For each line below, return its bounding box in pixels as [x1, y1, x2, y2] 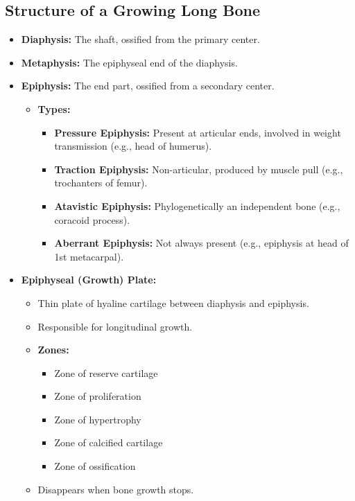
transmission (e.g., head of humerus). [54, 139, 212, 153]
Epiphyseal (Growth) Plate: [21, 272, 157, 287]
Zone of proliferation [54, 389, 141, 403]
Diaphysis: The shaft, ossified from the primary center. [21, 32, 260, 46]
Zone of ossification [54, 459, 136, 473]
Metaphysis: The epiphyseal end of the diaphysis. [21, 55, 238, 69]
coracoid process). [54, 212, 130, 227]
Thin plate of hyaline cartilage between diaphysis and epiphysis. [37, 295, 309, 310]
